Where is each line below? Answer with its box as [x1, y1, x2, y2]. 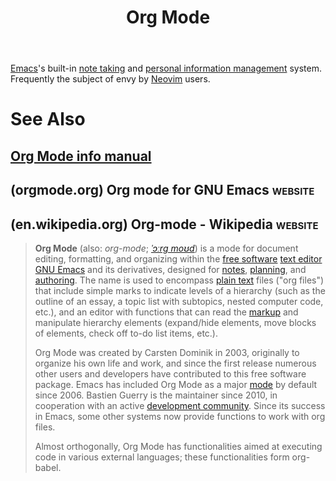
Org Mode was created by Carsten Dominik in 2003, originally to [34, 346, 300, 358]
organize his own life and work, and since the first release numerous [34, 357, 317, 369]
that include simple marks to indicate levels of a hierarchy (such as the [34, 284, 326, 296]
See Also [10, 108, 86, 131]
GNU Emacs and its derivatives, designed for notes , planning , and [34, 263, 307, 275]
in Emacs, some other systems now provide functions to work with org [34, 410, 326, 422]
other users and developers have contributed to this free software [34, 367, 307, 380]
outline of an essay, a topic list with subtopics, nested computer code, [34, 295, 324, 307]
